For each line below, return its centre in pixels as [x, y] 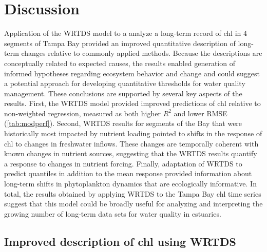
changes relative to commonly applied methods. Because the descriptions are [142, 53]
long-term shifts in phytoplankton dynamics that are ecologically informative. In [130, 184]
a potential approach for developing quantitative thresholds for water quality [125, 83]
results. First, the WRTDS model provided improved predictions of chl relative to [132, 103]
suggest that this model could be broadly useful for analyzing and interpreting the [133, 204]
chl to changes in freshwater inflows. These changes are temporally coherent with [131, 143]
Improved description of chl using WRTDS [120, 241]
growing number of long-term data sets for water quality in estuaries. [113, 213]
